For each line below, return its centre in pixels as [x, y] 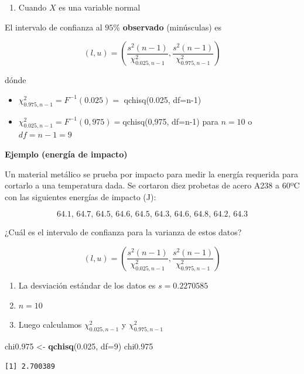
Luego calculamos [50, 325]
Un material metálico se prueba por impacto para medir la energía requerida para [151, 174]
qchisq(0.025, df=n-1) [163, 99]
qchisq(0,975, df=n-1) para [170, 121]
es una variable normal [100, 7]
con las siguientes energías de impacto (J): [81, 196]
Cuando [33, 7]
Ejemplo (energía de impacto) [66, 154]
